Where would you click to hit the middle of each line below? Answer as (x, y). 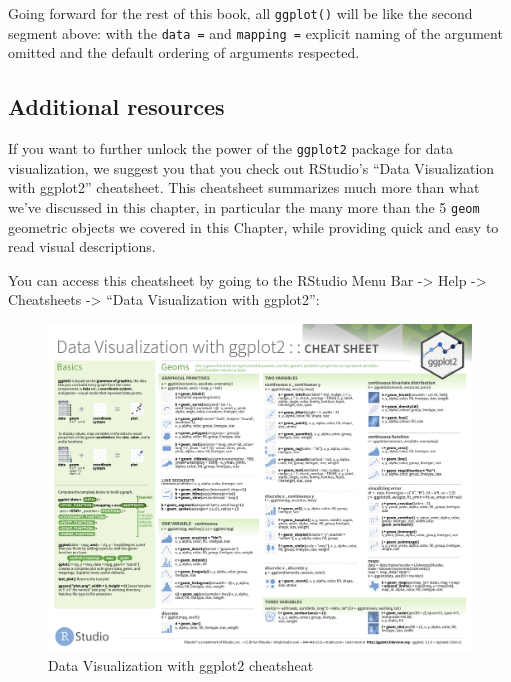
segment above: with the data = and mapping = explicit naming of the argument (255, 32)
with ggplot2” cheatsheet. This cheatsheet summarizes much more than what (244, 187)
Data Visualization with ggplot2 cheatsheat (181, 665)
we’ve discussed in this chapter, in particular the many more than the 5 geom (244, 206)
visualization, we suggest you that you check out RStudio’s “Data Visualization (251, 167)
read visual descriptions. (82, 246)
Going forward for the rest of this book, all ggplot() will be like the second (240, 13)
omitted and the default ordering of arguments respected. (184, 52)
